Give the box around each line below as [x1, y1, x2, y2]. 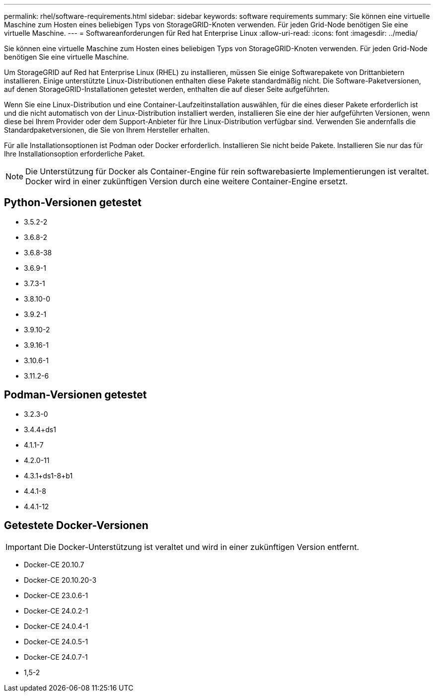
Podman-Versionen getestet [4, 388, 147, 401]
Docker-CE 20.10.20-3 [24, 575, 97, 584]
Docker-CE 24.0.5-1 [24, 637, 88, 646]
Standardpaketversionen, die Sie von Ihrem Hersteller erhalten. [4, 126, 210, 134]
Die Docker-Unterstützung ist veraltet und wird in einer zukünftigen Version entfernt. [43, 541, 360, 552]
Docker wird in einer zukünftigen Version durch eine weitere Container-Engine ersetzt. [25, 176, 348, 186]
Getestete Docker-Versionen [4, 519, 148, 532]
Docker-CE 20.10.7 [24, 560, 84, 569]
